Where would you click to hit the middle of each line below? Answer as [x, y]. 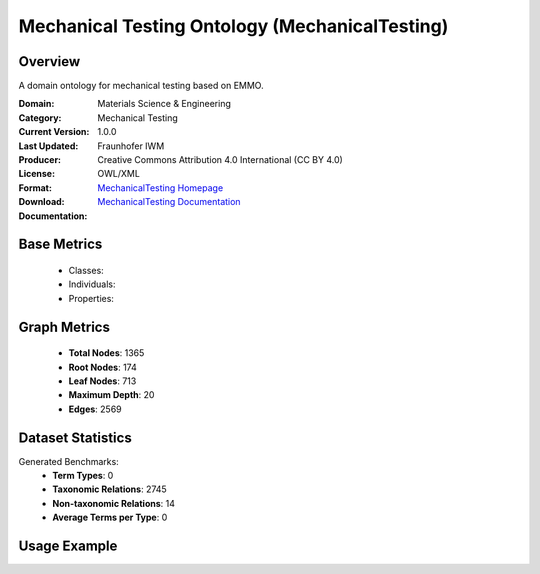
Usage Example [68, 546]
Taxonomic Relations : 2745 [109, 489]
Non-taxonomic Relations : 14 [113, 503]
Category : [40, 117]
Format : [35, 187]
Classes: [86, 270]
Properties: [91, 298]
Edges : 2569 [95, 409]
